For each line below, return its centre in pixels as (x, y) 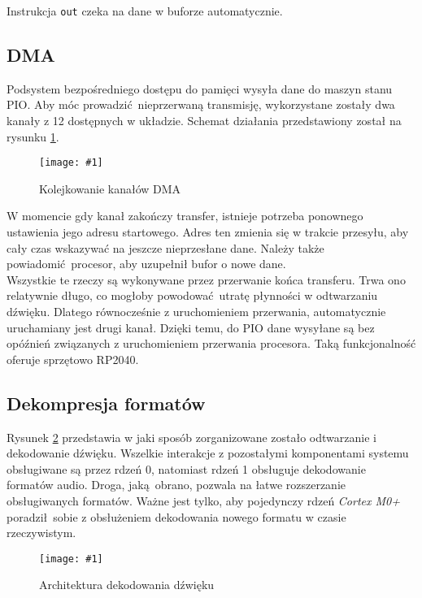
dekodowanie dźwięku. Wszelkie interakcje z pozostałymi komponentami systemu (208, 453)
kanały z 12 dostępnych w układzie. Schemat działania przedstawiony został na (204, 121)
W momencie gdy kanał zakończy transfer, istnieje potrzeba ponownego (185, 216)
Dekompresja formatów (106, 403)
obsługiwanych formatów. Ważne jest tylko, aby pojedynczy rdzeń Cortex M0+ (203, 500)
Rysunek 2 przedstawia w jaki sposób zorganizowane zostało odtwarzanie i (191, 437)
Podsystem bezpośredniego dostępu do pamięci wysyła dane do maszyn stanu (200, 88)
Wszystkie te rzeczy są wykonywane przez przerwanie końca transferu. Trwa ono (206, 279)
